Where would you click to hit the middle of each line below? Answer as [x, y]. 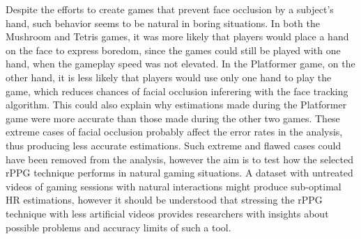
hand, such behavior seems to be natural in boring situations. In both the [163, 23]
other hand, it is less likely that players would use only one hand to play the [169, 77]
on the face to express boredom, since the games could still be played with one [173, 50]
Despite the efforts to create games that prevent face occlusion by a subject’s [170, 9]
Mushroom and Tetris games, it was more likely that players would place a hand [177, 36]
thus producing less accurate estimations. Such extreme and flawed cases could [174, 145]
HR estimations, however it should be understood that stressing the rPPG [164, 200]
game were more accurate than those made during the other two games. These [173, 118]
